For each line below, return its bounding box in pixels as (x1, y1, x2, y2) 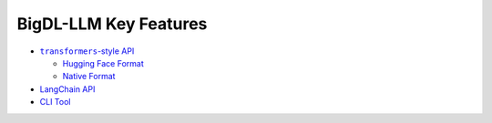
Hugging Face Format (62, 57, 145, 68)
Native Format (62, 71, 116, 82)
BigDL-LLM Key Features (16, 14, 208, 34)
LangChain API (39, 83, 96, 95)
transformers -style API (39, 46, 135, 56)
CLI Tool (39, 97, 71, 108)
